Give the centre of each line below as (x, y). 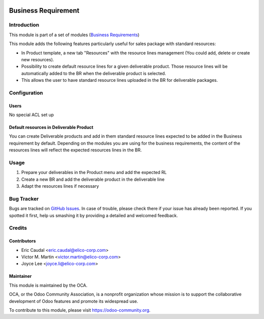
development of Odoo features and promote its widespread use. (74, 301)
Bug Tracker (24, 198)
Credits (18, 228)
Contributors (22, 241)
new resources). (38, 59)
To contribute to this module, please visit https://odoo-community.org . (80, 310)
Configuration (26, 93)
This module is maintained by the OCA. (48, 285)
